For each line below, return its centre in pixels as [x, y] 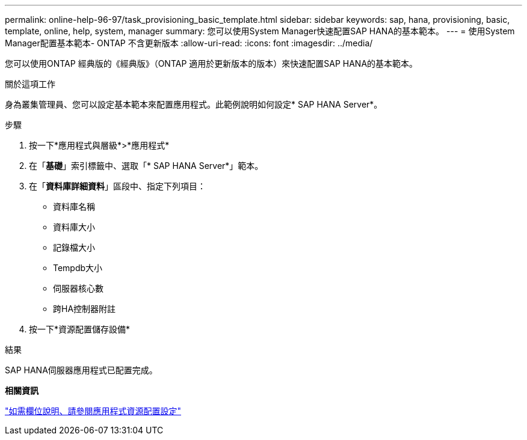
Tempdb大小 [78, 268]
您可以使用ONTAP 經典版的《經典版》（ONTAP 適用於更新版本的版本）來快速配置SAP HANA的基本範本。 [211, 63]
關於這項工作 [30, 84]
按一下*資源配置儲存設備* [80, 329]
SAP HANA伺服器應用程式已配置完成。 [81, 370]
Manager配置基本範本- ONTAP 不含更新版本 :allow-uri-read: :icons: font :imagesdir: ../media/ [189, 43]
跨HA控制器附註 [85, 309]
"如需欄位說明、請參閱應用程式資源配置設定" [93, 411]
